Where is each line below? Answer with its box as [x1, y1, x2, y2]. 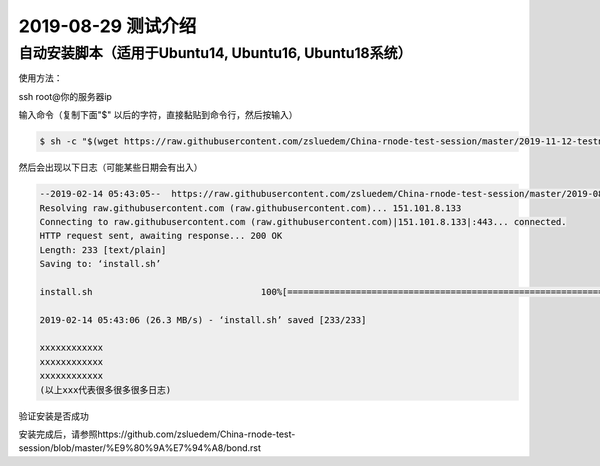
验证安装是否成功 [18, 410, 89, 422]
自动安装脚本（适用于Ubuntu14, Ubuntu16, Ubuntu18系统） [18, 44, 412, 62]
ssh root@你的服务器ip [18, 90, 112, 102]
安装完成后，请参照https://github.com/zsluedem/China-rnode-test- [18, 428, 296, 440]
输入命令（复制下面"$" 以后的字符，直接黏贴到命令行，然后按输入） [18, 109, 298, 121]
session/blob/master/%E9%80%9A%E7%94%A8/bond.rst [18, 442, 262, 454]
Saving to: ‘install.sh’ [39, 258, 162, 270]
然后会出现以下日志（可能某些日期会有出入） [18, 161, 203, 174]
